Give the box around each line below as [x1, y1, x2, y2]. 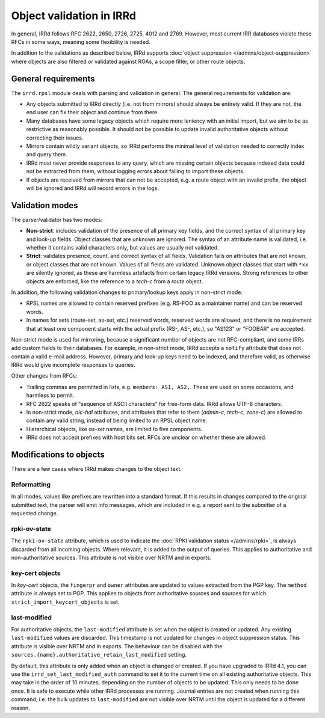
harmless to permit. [26, 391, 75, 399]
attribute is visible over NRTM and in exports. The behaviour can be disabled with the [11, 642, 223, 649]
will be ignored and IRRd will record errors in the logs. [26, 184, 159, 192]
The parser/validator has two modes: [11, 216, 103, 223]
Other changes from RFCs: [11, 372, 78, 379]
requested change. [11, 510, 58, 517]
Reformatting [11, 480, 51, 488]
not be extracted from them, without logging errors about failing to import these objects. [26, 168, 245, 175]
